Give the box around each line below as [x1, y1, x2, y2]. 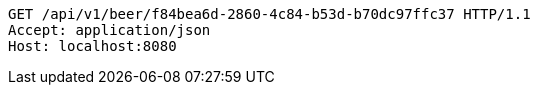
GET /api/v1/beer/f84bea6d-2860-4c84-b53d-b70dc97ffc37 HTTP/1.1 [8, 6, 531, 22]
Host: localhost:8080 [8, 38, 177, 54]
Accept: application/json [8, 22, 211, 38]
